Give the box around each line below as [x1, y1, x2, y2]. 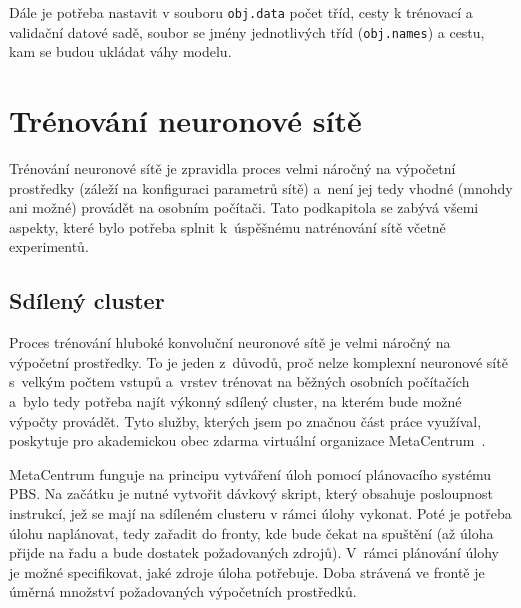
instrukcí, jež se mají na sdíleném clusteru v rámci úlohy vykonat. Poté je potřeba [9, 502, 512, 523]
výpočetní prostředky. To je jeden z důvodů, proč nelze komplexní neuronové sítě [9, 351, 508, 372]
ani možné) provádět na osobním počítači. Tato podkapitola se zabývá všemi [9, 197, 479, 218]
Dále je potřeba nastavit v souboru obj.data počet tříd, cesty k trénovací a [9, 2, 473, 22]
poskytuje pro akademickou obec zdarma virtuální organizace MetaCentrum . [9, 430, 486, 451]
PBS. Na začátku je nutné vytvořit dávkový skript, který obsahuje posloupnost [9, 483, 493, 504]
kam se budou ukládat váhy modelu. [9, 41, 232, 62]
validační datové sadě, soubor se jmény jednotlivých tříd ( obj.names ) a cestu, [9, 21, 485, 42]
